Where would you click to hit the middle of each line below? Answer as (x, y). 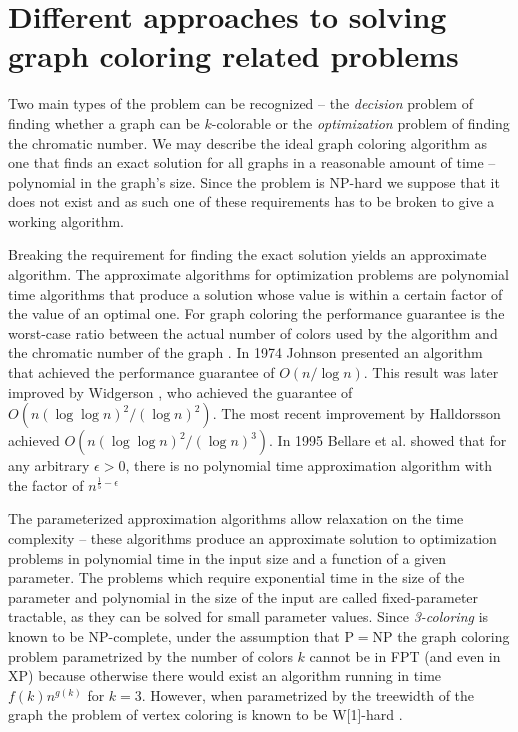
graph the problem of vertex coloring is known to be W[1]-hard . (205, 714)
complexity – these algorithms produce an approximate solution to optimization (252, 538)
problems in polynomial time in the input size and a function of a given (227, 557)
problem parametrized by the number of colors (150, 655)
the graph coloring (453, 635)
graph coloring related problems (233, 55)
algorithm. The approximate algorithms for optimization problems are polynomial (258, 274)
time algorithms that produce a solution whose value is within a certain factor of (255, 293)
